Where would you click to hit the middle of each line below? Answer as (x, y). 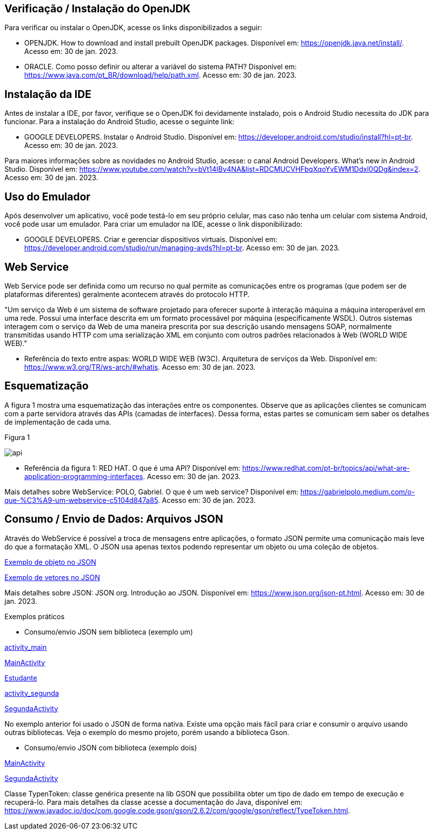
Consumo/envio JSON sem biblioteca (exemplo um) (109, 632)
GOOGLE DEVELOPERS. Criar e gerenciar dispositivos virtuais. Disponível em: (151, 240)
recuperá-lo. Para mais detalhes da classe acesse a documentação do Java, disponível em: (154, 802)
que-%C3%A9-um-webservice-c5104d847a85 (81, 500)
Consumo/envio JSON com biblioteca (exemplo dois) (111, 747)
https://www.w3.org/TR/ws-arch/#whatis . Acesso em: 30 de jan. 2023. (140, 367)
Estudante (21, 678)
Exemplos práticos (35, 616)
